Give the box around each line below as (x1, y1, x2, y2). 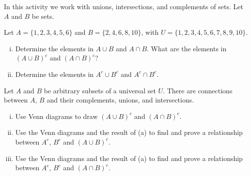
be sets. (31, 11, 54, 21)
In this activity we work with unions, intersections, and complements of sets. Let (4, 1, 243, 11)
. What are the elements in (147, 43, 227, 53)
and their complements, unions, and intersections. (47, 95, 194, 105)
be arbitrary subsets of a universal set (44, 85, 156, 95)
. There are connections (163, 85, 233, 95)
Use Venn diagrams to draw (15, 111, 98, 121)
